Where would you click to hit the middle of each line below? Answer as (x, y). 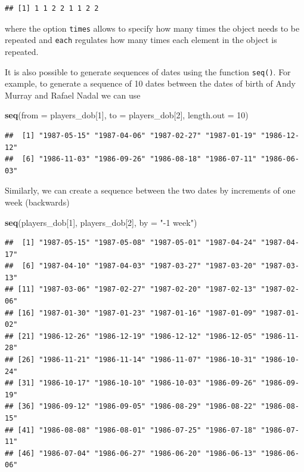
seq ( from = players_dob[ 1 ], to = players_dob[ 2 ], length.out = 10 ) (127, 115)
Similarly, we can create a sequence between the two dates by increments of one (150, 190)
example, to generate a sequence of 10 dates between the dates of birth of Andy (150, 83)
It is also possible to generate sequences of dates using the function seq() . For (148, 71)
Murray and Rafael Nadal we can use (73, 95)
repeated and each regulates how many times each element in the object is (141, 40)
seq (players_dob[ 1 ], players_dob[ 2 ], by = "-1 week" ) (101, 222)
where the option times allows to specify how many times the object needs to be (152, 28)
